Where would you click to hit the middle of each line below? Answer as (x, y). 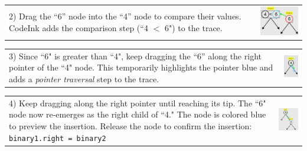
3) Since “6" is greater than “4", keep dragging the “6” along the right (135, 56)
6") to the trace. (193, 27)
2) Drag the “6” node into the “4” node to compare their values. (125, 16)
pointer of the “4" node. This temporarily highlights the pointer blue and (141, 67)
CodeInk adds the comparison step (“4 (79, 27)
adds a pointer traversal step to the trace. (84, 78)
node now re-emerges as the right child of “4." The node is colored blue (138, 114)
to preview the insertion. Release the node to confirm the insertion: (130, 125)
